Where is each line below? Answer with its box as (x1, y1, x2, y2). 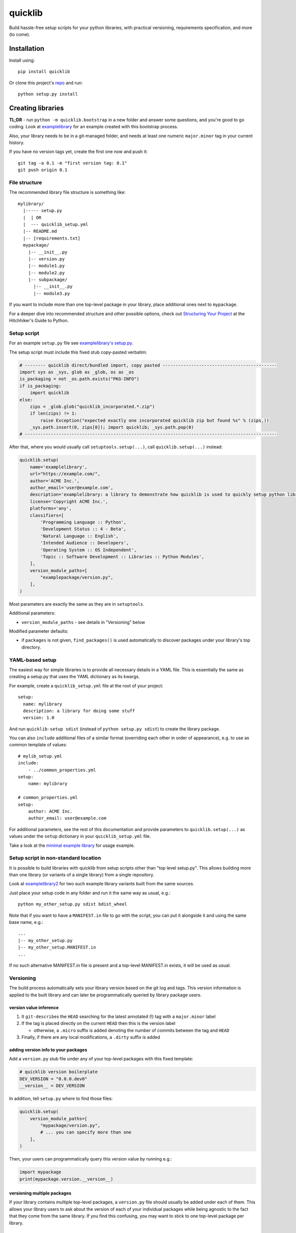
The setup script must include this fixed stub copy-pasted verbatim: (9, 349, 148, 355)
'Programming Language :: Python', (40, 519, 127, 525)
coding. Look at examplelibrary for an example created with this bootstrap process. (9, 124, 179, 130)
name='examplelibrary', (30, 464, 87, 470)
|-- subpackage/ (28, 277, 68, 283)
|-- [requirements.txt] (23, 235, 81, 241)
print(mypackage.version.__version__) (19, 1176, 113, 1182)
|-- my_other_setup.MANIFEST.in (18, 944, 96, 950)
